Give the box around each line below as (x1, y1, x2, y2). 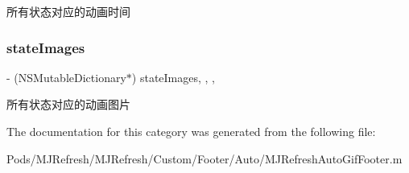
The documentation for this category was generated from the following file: (6, 123, 376, 139)
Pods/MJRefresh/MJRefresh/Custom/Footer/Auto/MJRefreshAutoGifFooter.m (6, 150, 403, 167)
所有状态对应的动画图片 (6, 96, 130, 113)
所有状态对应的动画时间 (6, 3, 130, 19)
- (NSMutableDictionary (6, 68, 126, 85)
